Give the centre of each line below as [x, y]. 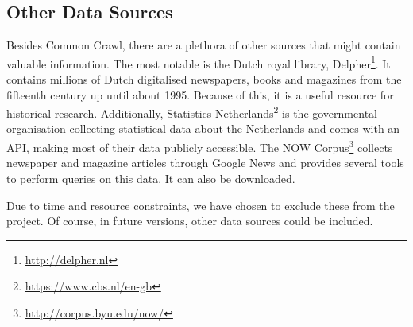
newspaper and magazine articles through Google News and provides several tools [205, 163]
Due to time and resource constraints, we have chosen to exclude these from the [201, 205]
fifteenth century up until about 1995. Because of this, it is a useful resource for [200, 94]
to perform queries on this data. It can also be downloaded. [151, 178]
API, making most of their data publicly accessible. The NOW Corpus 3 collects [200, 146]
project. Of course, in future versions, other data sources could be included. [190, 221]
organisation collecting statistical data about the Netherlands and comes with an [203, 128]
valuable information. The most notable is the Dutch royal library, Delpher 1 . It [199, 62]
